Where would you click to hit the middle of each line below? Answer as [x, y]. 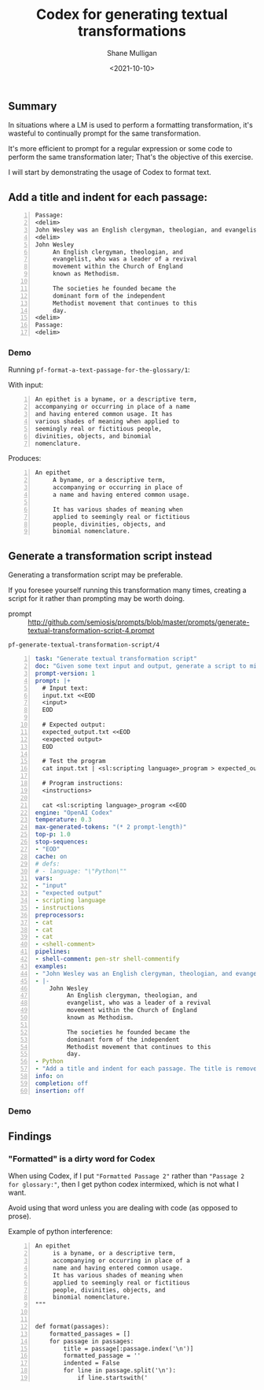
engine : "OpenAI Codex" [74, 813]
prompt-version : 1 [65, 673]
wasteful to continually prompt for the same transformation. [104, 133]
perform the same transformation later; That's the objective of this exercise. [131, 157]
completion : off [62, 1083]
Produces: [25, 458]
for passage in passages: [92, 1341]
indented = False [92, 1363]
